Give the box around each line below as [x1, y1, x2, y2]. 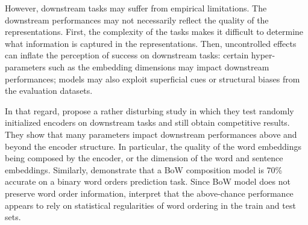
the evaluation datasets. [5, 84, 93, 97]
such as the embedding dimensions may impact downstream [48, 60, 269, 73]
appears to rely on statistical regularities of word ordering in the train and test [5, 199, 296, 211]
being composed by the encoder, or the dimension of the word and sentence [5, 152, 283, 164]
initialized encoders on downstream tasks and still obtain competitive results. [5, 116, 290, 129]
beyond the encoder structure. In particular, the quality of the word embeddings [5, 140, 301, 152]
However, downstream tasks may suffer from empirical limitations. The [5, 2, 267, 14]
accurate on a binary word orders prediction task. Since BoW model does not [5, 175, 291, 188]
